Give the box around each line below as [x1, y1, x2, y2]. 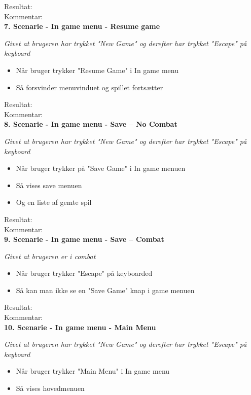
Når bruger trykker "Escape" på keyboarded [16, 268, 153, 278]
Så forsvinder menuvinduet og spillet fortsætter [16, 82, 163, 92]
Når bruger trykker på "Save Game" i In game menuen [16, 163, 186, 173]
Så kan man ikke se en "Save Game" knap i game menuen [16, 284, 195, 295]
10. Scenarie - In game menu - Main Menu [4, 321, 156, 332]
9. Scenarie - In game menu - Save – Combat [4, 234, 164, 244]
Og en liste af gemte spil [16, 197, 92, 207]
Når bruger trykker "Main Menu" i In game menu [16, 366, 170, 376]
